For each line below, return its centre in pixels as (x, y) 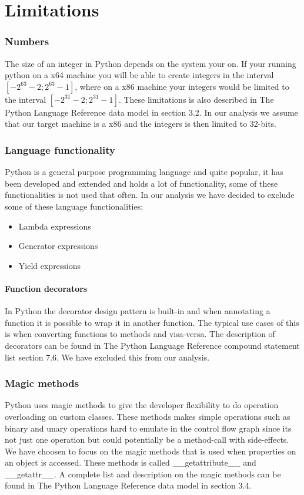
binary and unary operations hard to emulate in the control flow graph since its (148, 428)
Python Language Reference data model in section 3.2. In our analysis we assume (151, 112)
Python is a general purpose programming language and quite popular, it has (144, 172)
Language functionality (60, 149)
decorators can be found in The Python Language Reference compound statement (152, 345)
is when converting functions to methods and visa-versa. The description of (140, 334)
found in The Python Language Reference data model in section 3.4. (128, 485)
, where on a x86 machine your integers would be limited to (182, 86)
